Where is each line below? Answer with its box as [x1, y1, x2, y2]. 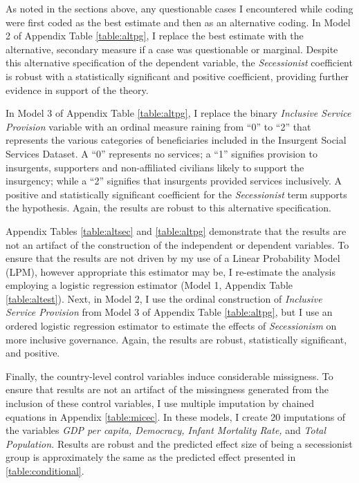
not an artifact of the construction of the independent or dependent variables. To [6, 237, 349, 252]
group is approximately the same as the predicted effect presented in [6, 450, 296, 464]
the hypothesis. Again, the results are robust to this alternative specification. [6, 200, 331, 215]
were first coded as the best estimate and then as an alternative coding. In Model [6, 15, 351, 29]
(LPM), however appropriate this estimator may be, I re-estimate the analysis [6, 264, 335, 278]
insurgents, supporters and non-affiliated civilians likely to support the [6, 160, 304, 174]
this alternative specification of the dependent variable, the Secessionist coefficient [6, 55, 353, 70]
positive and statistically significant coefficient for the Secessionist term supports [6, 187, 347, 201]
